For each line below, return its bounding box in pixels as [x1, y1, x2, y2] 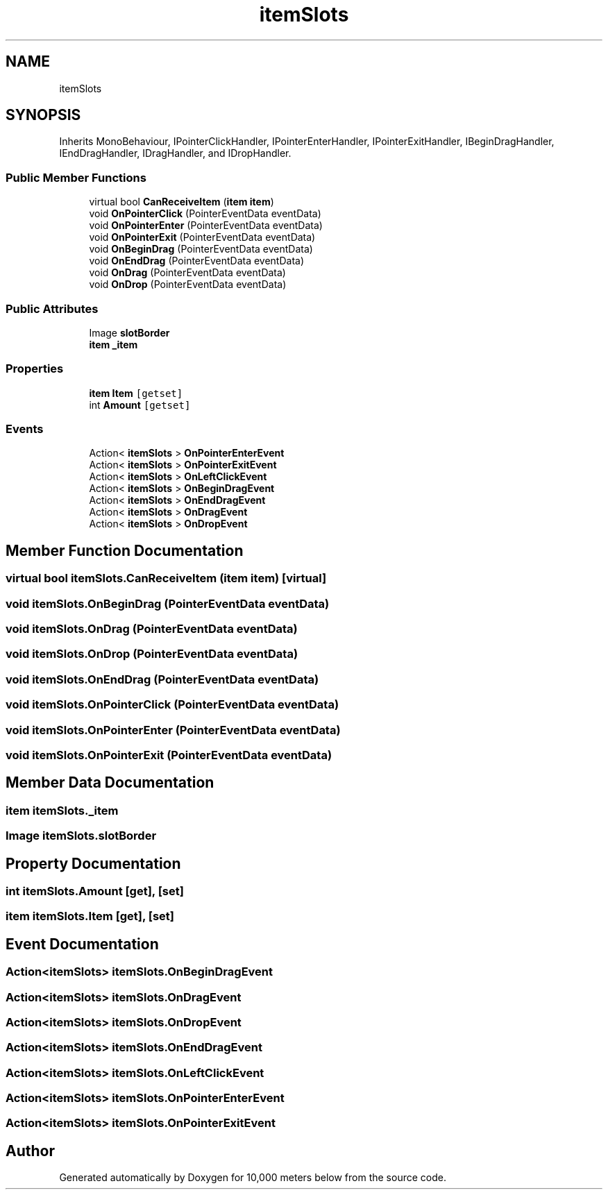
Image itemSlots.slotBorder [6, 829, 157, 843]
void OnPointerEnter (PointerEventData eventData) [89, 219, 323, 232]
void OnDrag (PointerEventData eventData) [89, 266, 286, 279]
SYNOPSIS [6, 106, 81, 124]
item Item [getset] [89, 387, 183, 399]
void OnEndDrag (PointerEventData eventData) [89, 255, 305, 267]
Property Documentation [6, 854, 181, 872]
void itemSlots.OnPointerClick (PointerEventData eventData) [6, 697, 339, 712]
